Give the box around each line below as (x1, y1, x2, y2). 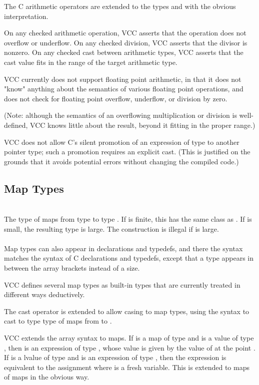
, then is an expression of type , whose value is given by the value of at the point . (4, 342, 255, 353)
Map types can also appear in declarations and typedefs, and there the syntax (4, 243, 243, 253)
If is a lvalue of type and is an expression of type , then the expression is (4, 352, 226, 363)
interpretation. (4, 10, 48, 21)
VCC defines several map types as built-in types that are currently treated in (4, 279, 240, 290)
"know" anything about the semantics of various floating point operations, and (4, 83, 243, 94)
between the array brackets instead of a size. (4, 263, 140, 273)
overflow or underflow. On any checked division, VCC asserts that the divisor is (4, 37, 247, 47)
